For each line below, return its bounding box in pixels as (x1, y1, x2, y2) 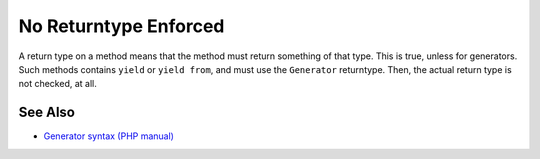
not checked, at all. (18, 78, 97, 90)
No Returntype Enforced (18, 15, 225, 37)
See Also (18, 104, 75, 121)
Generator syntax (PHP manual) (43, 130, 175, 142)
